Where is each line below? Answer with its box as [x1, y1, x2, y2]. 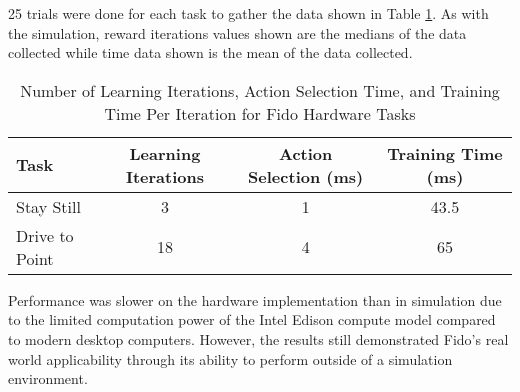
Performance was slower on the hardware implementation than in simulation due [8, 289, 502, 310]
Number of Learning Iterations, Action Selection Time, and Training [20, 78, 500, 102]
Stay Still [16, 194, 81, 218]
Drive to [16, 223, 74, 247]
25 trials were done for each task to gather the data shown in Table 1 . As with [8, 3, 489, 23]
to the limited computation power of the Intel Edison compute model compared [8, 309, 496, 330]
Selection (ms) [248, 164, 364, 188]
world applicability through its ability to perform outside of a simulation [8, 348, 453, 369]
